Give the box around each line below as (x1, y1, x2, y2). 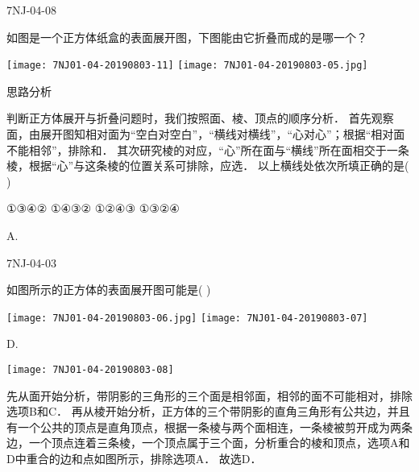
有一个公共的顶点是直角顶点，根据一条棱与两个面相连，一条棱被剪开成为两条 (6, 418, 413, 435)
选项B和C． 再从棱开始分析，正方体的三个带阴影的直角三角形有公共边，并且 (6, 403, 410, 420)
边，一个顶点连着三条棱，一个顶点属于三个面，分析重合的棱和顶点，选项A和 (6, 434, 410, 451)
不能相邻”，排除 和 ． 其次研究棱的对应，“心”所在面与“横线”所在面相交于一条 (6, 141, 409, 158)
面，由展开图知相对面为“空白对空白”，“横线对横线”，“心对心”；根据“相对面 (6, 126, 405, 143)
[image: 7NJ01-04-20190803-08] (6, 364, 174, 376)
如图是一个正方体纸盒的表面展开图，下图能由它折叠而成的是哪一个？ (6, 28, 367, 45)
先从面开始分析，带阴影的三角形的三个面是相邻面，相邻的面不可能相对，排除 (6, 387, 413, 404)
